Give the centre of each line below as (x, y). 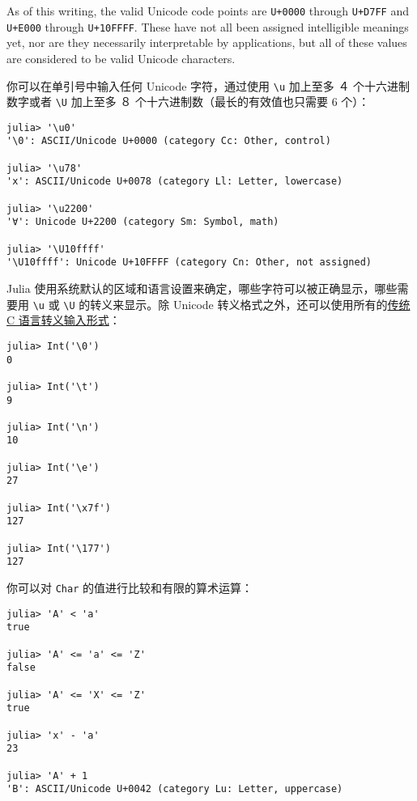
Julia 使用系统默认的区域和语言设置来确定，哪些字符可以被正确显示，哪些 (202, 288)
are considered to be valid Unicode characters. (121, 58)
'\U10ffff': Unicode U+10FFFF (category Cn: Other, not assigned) (189, 263)
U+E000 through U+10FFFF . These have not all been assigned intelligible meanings (208, 26)
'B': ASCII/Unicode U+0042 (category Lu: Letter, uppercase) (175, 789)
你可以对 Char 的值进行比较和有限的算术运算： (130, 588)
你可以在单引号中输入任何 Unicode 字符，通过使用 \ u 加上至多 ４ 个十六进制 (208, 85)
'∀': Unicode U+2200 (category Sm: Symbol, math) (143, 222)
